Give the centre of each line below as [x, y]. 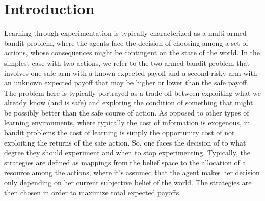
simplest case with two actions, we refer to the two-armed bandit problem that [127, 62]
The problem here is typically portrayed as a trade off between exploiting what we [132, 92]
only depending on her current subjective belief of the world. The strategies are [128, 182]
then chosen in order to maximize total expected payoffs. [93, 192]
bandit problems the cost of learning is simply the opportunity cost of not [120, 133]
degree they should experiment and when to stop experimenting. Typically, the [127, 152]
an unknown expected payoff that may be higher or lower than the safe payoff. [127, 83]
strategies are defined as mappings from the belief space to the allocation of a [125, 162]
